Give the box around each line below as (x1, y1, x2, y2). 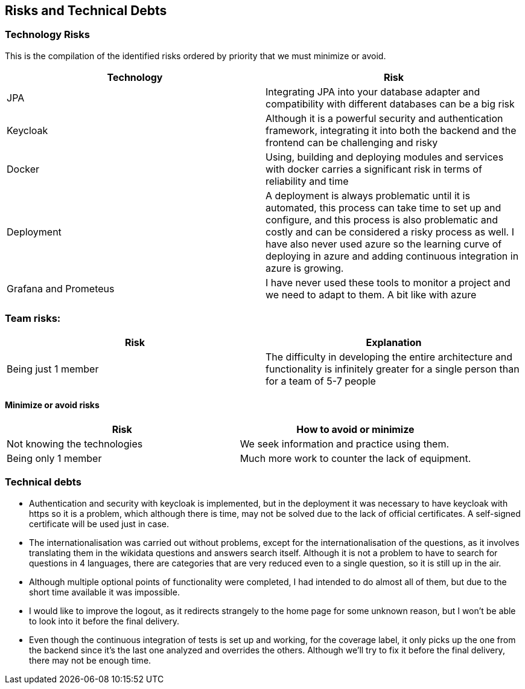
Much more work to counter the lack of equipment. (240, 452, 471, 464)
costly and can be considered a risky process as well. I (266, 225, 514, 238)
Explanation (366, 336, 422, 348)
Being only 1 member (7, 452, 102, 464)
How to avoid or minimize (296, 423, 415, 435)
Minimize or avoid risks (5, 400, 100, 411)
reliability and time (266, 175, 349, 187)
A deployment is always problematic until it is (266, 189, 470, 202)
